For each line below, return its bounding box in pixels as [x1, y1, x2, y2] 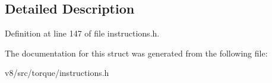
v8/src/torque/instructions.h [5, 67, 109, 79]
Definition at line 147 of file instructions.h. [5, 27, 160, 39]
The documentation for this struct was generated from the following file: [5, 47, 268, 59]
